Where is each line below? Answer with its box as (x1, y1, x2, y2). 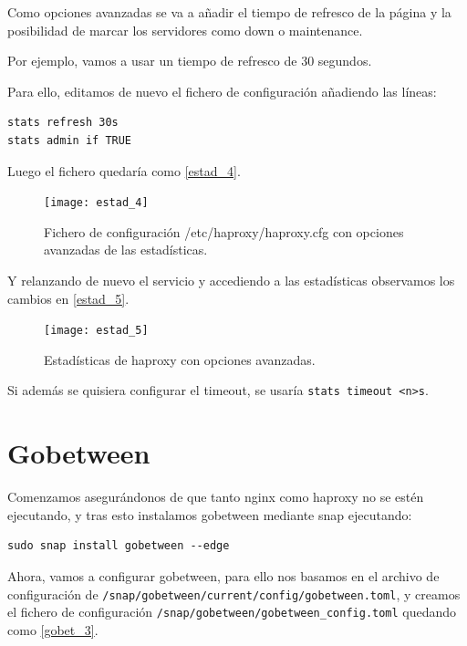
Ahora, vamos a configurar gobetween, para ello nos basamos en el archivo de (7, 567, 440, 585)
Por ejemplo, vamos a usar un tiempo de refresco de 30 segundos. (7, 51, 372, 70)
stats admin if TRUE (7, 133, 132, 147)
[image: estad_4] (44, 196, 149, 210)
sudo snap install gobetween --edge (7, 539, 230, 553)
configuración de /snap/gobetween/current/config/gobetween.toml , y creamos (7, 584, 461, 603)
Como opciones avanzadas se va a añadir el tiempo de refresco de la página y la (7, 3, 451, 21)
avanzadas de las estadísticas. (44, 240, 208, 259)
